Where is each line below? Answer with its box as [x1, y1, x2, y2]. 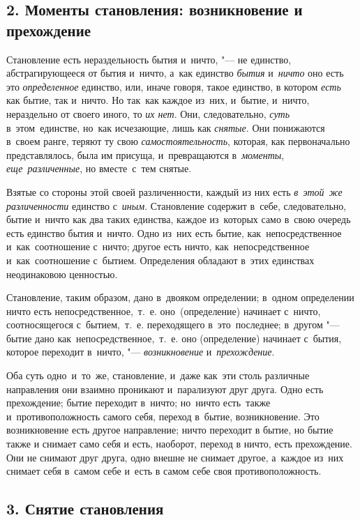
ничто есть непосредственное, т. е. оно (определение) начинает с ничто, [6, 303, 321, 318]
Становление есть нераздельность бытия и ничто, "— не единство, [6, 52, 292, 66]
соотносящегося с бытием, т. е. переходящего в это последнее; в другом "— [6, 317, 340, 332]
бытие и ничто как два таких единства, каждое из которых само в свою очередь [6, 212, 351, 227]
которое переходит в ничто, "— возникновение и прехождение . [6, 344, 275, 359]
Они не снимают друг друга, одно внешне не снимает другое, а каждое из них [6, 450, 344, 464]
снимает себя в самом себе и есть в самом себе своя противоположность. [6, 464, 322, 478]
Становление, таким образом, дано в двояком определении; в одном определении [6, 290, 354, 305]
